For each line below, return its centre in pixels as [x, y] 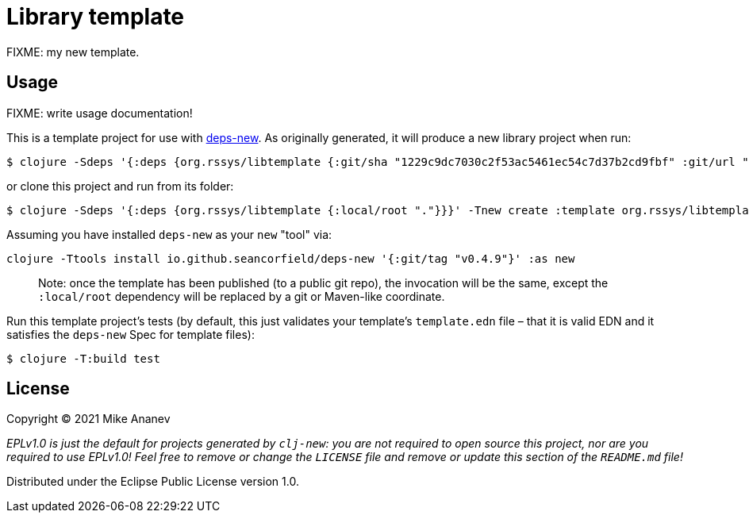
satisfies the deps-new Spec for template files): [131, 334]
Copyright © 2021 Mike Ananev [88, 419]
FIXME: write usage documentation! [100, 113]
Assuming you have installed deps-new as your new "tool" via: [169, 234]
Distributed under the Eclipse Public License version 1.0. [153, 482]
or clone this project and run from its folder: [120, 186]
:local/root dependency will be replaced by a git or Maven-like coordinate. [242, 296]
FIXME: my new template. [73, 52]
